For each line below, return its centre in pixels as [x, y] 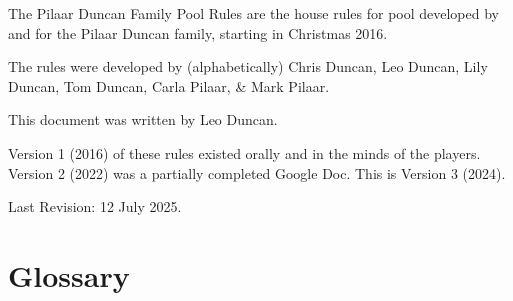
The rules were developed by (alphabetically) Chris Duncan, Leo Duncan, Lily [248, 66]
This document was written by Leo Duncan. [143, 119]
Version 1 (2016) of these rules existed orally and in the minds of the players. [244, 152]
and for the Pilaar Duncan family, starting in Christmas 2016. [198, 32]
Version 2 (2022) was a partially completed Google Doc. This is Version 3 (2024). [257, 172]
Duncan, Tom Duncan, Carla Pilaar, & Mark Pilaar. [169, 85]
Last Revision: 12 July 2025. [95, 206]
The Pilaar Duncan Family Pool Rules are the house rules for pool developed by [253, 13]
